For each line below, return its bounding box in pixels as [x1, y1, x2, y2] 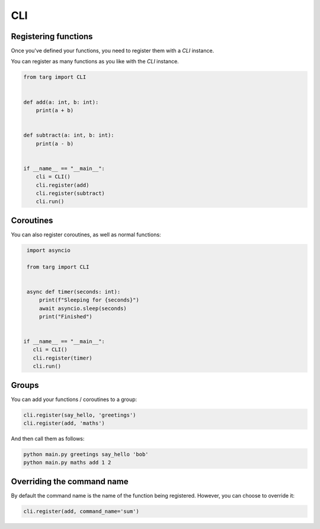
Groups [11, 380, 39, 390]
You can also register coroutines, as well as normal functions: [11, 231, 161, 238]
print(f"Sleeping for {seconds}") [39, 297, 139, 303]
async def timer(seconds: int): [27, 288, 121, 295]
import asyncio [27, 246, 71, 254]
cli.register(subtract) [36, 190, 105, 197]
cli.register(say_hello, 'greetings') [23, 412, 136, 418]
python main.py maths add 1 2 [23, 459, 111, 466]
